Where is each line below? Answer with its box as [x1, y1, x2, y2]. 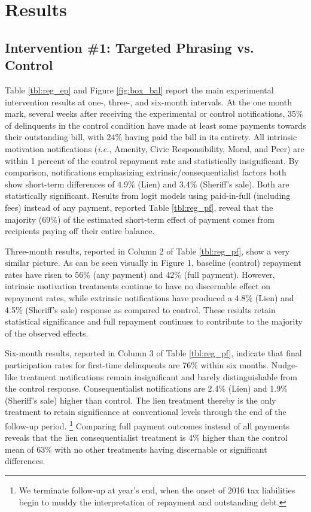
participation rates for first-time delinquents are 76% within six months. [5, 359, 269, 371]
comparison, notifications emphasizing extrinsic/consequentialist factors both [5, 166, 286, 178]
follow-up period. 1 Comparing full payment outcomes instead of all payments [5, 418, 289, 432]
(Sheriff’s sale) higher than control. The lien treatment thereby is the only [5, 393, 276, 406]
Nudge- [271, 359, 298, 371]
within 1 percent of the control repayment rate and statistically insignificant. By [5, 154, 299, 166]
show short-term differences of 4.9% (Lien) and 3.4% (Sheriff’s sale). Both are [5, 177, 289, 190]
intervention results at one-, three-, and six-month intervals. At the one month [5, 95, 292, 108]
